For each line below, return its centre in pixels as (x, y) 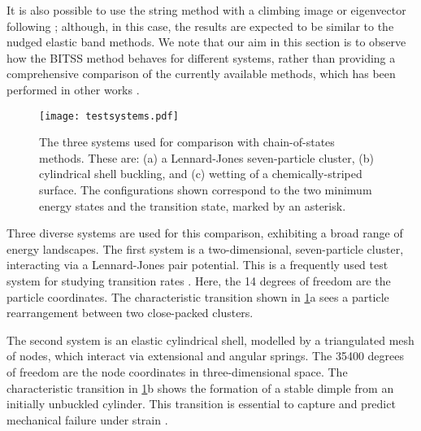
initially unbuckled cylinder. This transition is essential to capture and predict (201, 404)
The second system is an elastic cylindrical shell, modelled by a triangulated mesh (210, 340)
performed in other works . (73, 89)
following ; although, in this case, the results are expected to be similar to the (200, 26)
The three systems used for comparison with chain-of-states (187, 142)
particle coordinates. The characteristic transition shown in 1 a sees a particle (198, 296)
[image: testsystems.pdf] (109, 116)
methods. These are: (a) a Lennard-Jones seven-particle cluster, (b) (206, 157)
